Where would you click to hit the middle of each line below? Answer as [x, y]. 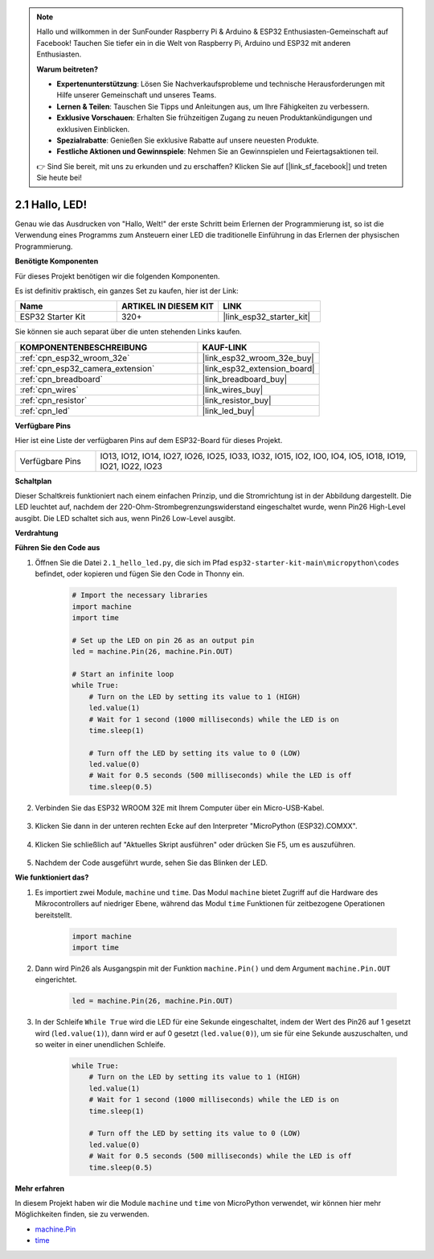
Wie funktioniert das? [52, 877]
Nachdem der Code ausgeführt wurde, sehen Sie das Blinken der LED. [151, 863]
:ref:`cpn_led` [45, 411]
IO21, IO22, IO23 [131, 466]
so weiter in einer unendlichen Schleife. [100, 1045]
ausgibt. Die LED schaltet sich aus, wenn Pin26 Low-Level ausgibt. [125, 518]
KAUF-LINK [225, 347]
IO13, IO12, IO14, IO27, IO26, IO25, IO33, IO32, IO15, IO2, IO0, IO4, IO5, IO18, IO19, [253, 456]
